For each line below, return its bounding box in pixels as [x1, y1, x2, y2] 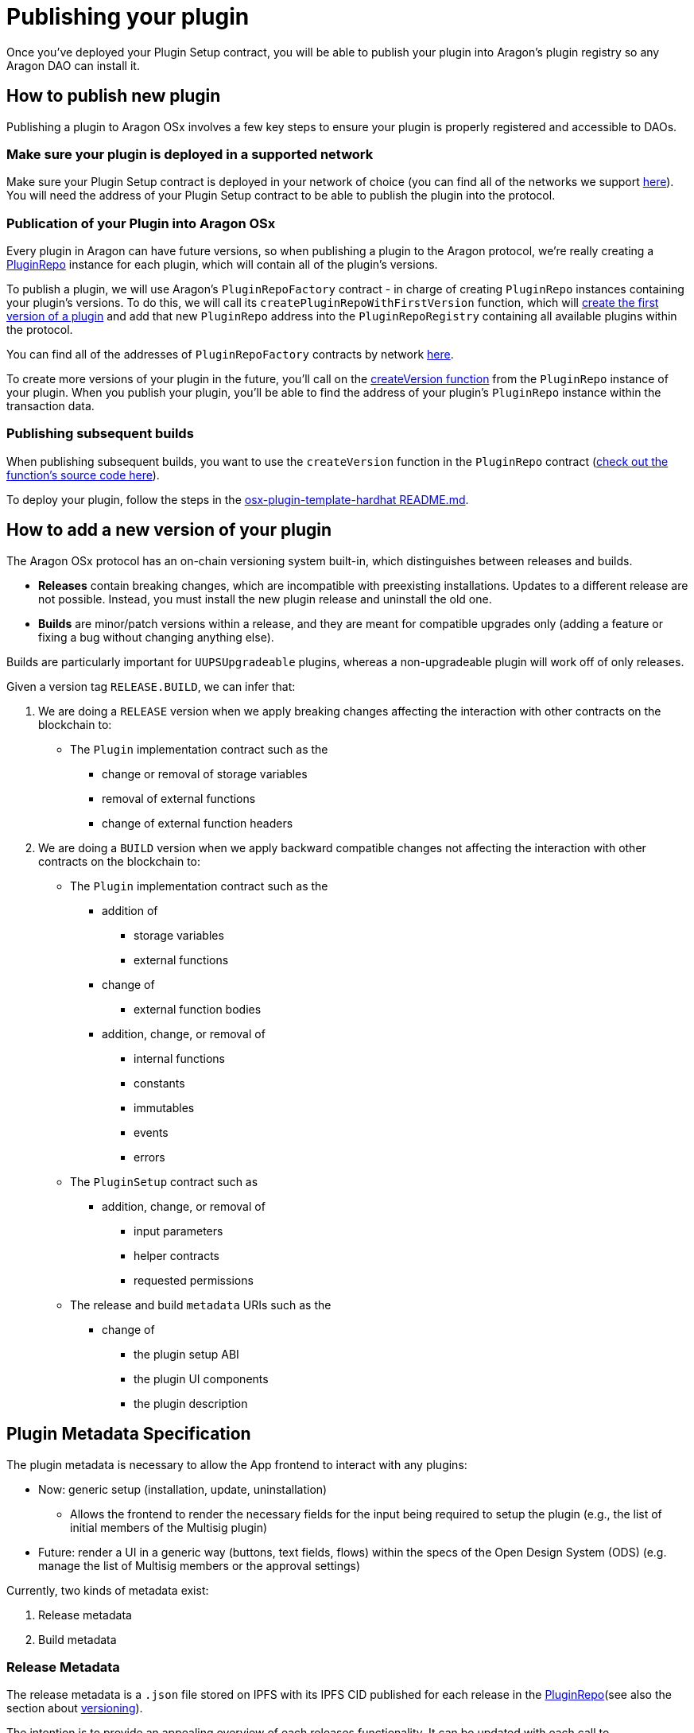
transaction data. [6, 399, 95, 413]
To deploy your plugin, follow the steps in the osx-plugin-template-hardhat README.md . [6, 492, 469, 506]
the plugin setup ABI [134, 1347, 239, 1361]
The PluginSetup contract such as [70, 1174, 258, 1188]
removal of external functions [102, 791, 256, 805]
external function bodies [134, 1002, 262, 1016]
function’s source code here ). [6, 467, 160, 482]
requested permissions [134, 1273, 254, 1287]
